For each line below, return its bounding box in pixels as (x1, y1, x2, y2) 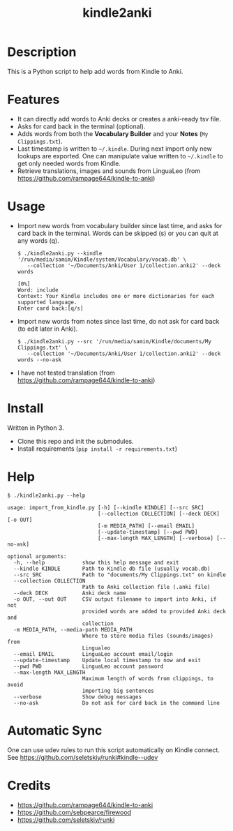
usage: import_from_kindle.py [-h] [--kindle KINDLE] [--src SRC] (7, 504, 204, 511)
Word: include (17, 286, 59, 294)
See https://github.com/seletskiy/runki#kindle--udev (7, 753, 158, 761)
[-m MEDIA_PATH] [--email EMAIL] (97, 522, 195, 530)
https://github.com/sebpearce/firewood (17, 808, 131, 816)
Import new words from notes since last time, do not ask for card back (17, 317, 220, 325)
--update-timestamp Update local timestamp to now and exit (13, 657, 201, 664)
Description (7, 44, 77, 60)
